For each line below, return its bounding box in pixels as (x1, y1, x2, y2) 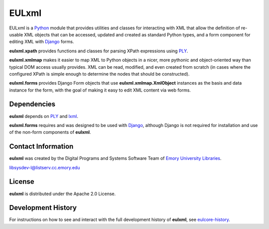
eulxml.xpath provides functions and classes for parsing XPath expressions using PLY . (9, 48, 188, 54)
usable (9, 31, 23, 37)
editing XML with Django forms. (9, 39, 74, 45)
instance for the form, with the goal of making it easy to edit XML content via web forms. (9, 87, 191, 93)
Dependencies (9, 100, 56, 109)
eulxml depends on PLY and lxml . (9, 113, 78, 119)
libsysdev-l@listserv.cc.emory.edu (9, 164, 80, 170)
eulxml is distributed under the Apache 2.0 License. (9, 191, 116, 197)
